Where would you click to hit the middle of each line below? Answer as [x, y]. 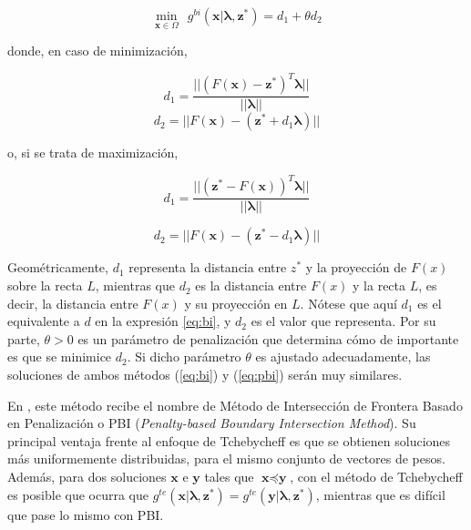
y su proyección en [236, 303]
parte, [24, 338]
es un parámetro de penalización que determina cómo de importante [268, 338]
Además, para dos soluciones [87, 476]
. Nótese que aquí [348, 303]
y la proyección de [356, 267]
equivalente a [44, 321]
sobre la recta [45, 285]
